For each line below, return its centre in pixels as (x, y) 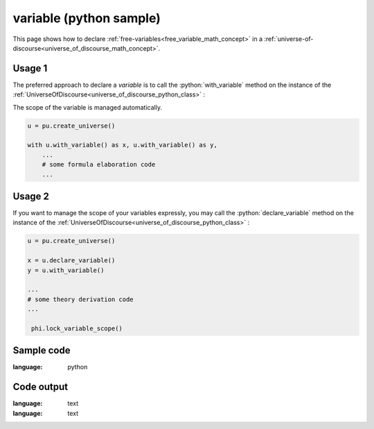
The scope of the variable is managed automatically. (88, 107)
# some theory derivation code (81, 299)
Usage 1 (30, 68)
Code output (41, 387)
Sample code (42, 351)
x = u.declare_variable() (71, 261)
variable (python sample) (87, 18)
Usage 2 (31, 196)
